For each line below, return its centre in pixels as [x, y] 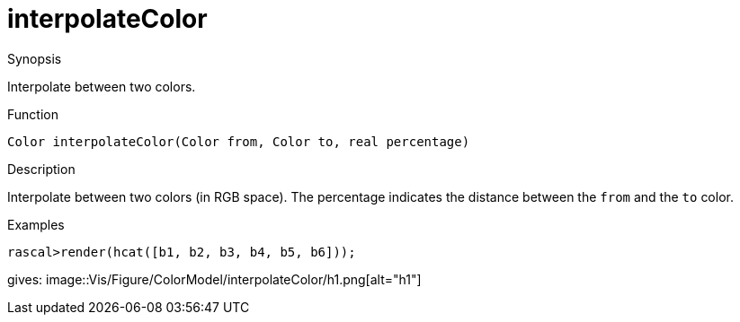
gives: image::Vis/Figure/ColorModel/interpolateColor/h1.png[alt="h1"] [214, 279]
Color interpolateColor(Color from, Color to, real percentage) [239, 141]
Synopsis [35, 58]
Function [33, 114]
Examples [36, 224]
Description [41, 169]
